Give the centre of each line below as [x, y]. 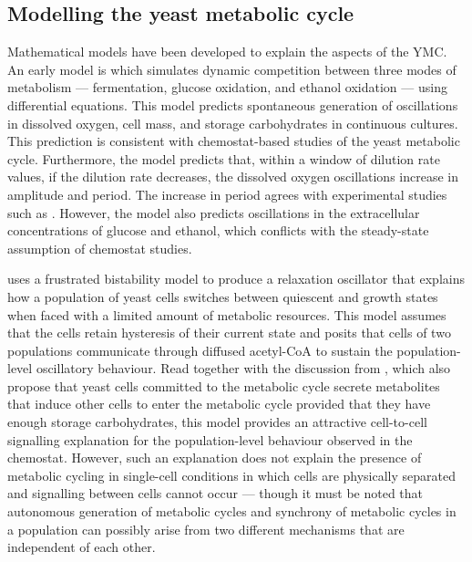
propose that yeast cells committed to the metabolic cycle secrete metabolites [224, 385]
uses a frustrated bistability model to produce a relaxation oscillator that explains [236, 279]
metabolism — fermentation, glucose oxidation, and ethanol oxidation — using [227, 87]
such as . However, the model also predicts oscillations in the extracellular [214, 212]
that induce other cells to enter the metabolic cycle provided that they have [219, 404]
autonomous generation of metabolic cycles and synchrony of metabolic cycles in [232, 511]
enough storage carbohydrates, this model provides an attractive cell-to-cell [217, 422]
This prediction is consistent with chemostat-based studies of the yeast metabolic [234, 141]
